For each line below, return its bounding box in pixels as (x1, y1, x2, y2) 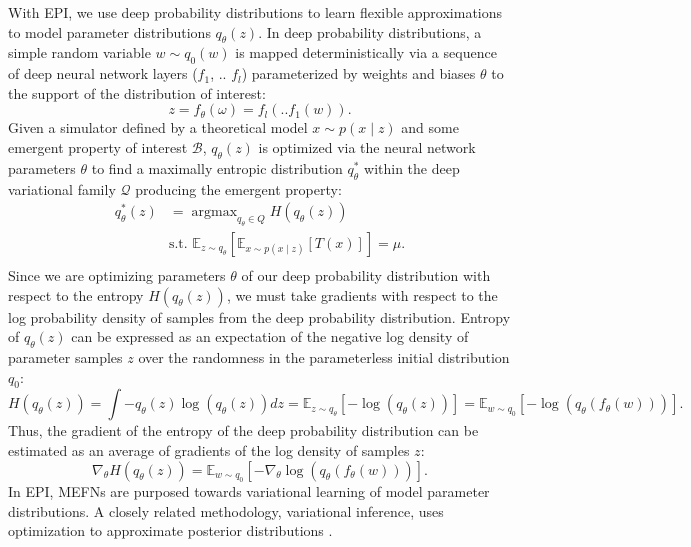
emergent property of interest (8, 136, 188, 157)
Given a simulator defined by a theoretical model (8, 117, 308, 138)
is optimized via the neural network (258, 136, 476, 157)
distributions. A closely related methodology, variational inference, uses (8, 500, 444, 521)
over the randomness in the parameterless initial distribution (138, 346, 510, 367)
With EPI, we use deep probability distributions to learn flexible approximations (8, 2, 503, 22)
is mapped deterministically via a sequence (235, 42, 497, 63)
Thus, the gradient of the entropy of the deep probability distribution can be (8, 420, 479, 441)
